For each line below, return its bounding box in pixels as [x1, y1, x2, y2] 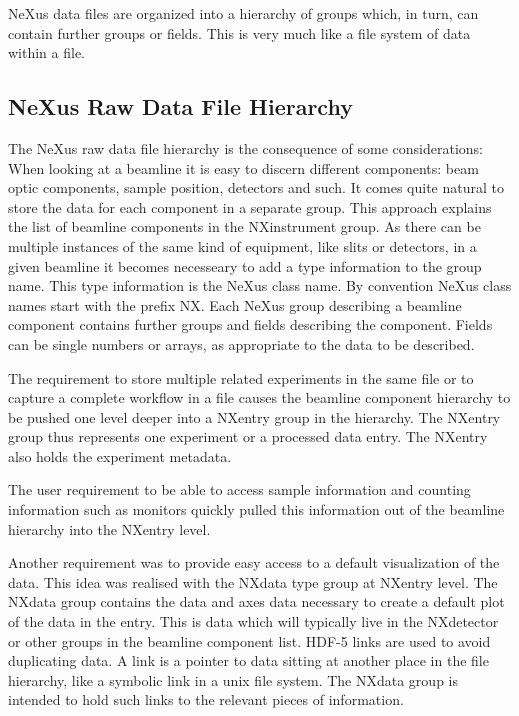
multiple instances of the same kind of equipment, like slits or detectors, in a [8, 235, 477, 256]
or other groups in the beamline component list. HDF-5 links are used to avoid [8, 630, 491, 651]
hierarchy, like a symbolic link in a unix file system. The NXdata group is [8, 669, 458, 690]
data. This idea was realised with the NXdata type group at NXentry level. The [8, 571, 498, 592]
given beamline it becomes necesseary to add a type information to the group [8, 255, 482, 276]
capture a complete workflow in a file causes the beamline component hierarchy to [8, 387, 511, 408]
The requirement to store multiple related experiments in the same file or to [8, 367, 474, 388]
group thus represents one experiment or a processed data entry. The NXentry [8, 426, 488, 447]
